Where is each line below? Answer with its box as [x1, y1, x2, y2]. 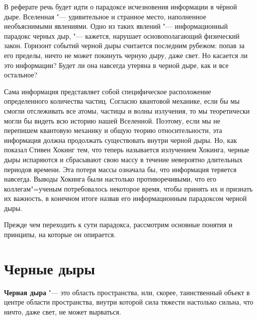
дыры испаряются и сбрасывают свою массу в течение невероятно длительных [4, 154, 243, 164]
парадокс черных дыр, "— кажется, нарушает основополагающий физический [4, 30, 240, 41]
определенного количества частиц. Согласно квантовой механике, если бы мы [4, 96, 240, 106]
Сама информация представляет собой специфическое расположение [4, 86, 211, 96]
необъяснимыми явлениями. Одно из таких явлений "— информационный [4, 21, 228, 31]
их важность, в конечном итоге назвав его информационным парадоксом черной [4, 193, 247, 203]
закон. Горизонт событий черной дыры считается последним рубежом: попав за [4, 40, 245, 51]
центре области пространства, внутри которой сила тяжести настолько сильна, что [4, 297, 254, 307]
